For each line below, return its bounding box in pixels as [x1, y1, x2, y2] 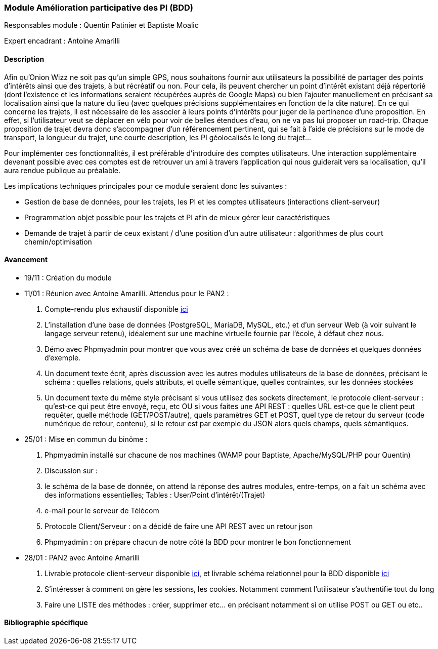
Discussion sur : [45, 466, 98, 475]
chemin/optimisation [24, 237, 92, 246]
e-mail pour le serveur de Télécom [45, 506, 159, 515]
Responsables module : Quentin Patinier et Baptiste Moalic [4, 21, 199, 30]
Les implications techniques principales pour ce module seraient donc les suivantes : [4, 181, 287, 190]
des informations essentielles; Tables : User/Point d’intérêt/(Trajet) [45, 490, 266, 499]
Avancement [4, 255, 48, 264]
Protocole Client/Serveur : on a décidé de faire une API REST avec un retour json [45, 521, 313, 531]
